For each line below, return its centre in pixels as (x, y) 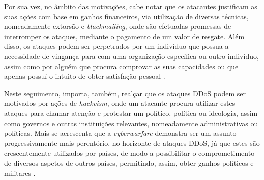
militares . (20, 173)
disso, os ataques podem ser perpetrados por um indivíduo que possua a (116, 46)
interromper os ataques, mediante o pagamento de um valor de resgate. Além (124, 36)
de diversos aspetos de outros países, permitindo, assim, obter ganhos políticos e (129, 162)
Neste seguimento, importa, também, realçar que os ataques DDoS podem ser (125, 93)
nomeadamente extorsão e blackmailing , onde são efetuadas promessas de (118, 26)
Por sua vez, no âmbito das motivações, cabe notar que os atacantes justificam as (131, 6)
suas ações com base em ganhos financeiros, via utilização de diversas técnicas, (126, 16)
